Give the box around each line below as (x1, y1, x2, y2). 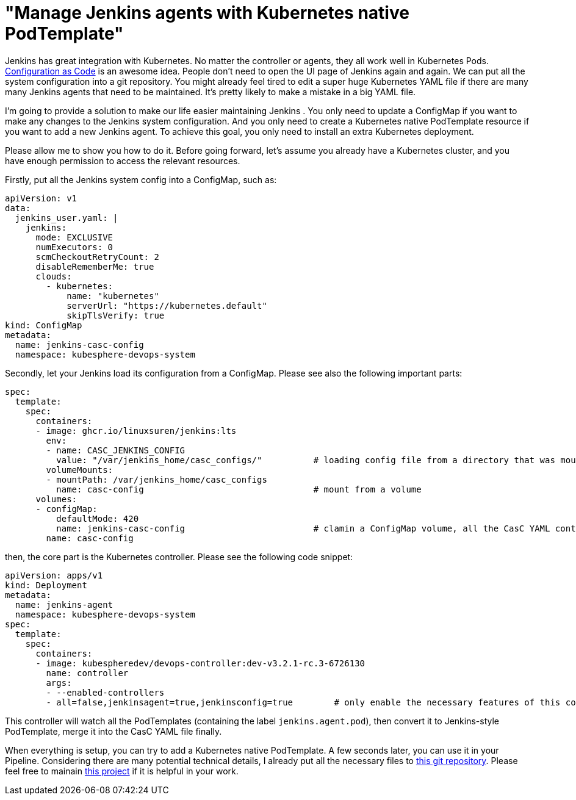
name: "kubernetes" (67, 290, 159, 301)
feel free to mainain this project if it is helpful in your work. (5, 765, 239, 776)
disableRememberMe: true (35, 261, 154, 272)
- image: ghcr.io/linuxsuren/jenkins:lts (35, 425, 237, 436)
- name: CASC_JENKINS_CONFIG (46, 445, 185, 455)
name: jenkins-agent (15, 599, 113, 610)
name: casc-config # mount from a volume (56, 484, 422, 494)
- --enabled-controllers (46, 687, 165, 697)
